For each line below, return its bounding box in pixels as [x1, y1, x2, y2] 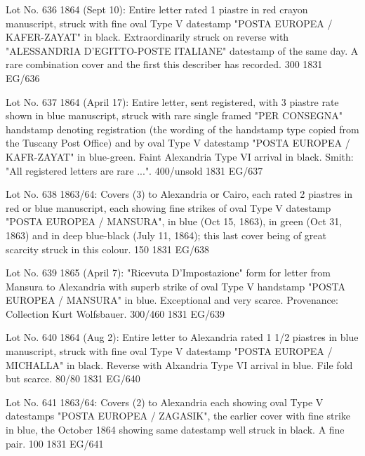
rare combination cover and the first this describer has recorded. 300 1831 [6, 57, 323, 72]
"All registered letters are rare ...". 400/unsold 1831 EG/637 [6, 163, 263, 177]
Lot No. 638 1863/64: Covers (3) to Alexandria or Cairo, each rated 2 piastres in [6, 187, 353, 201]
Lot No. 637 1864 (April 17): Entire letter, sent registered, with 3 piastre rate [6, 94, 339, 109]
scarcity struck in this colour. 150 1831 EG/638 [6, 241, 209, 256]
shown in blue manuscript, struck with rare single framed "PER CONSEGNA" [6, 108, 343, 123]
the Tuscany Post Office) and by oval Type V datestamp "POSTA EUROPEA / [6, 135, 350, 150]
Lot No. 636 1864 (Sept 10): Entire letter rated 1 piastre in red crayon [6, 2, 308, 16]
